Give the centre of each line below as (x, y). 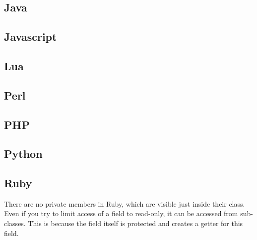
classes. (15, 223)
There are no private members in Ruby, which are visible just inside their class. (125, 203)
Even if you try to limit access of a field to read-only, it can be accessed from (121, 213)
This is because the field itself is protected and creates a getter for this (135, 223)
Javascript (31, 37)
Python (23, 154)
